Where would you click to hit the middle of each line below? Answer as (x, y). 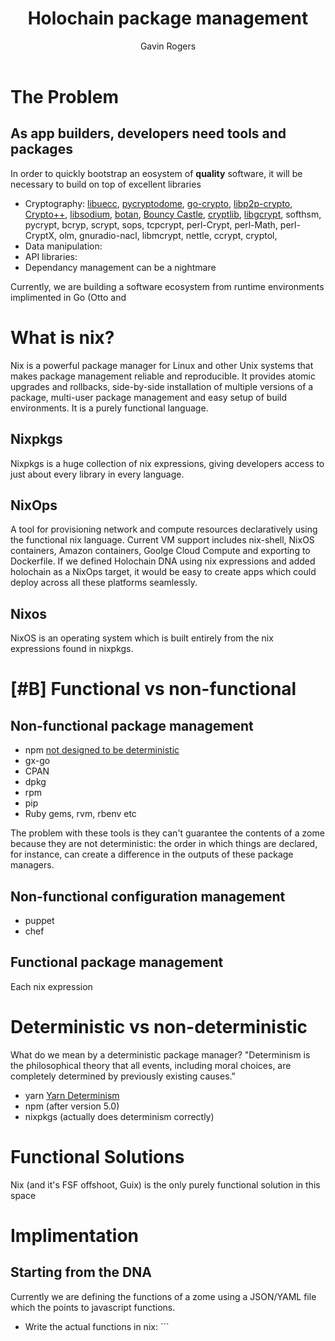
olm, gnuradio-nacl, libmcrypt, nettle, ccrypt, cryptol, (168, 235)
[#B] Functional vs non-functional (153, 689)
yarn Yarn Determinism (72, 1095)
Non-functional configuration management (148, 896)
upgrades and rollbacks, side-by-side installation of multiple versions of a (162, 386)
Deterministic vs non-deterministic (159, 1026)
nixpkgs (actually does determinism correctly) (119, 1116)
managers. (32, 865)
